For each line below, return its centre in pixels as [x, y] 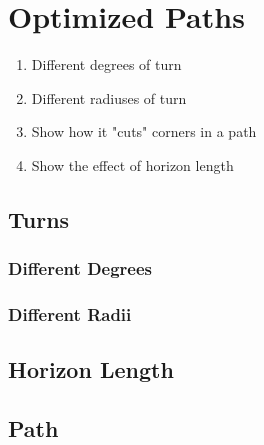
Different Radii [70, 314]
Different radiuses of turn [109, 97]
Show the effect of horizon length [132, 164]
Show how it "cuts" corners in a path [144, 131]
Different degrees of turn [106, 64]
